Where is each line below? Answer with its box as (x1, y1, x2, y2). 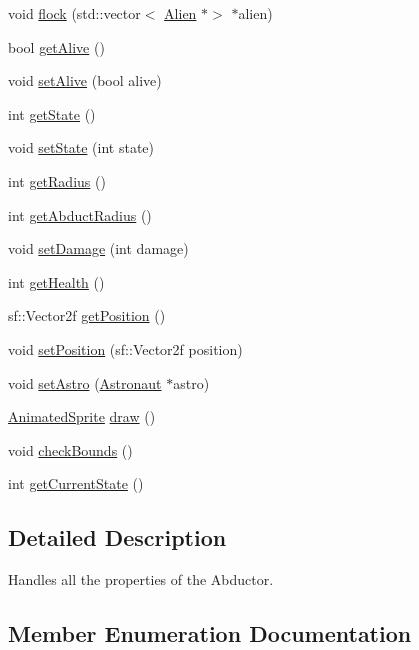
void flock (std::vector (8, 3, 141, 23)
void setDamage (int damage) (8, 238, 189, 259)
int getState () (8, 103, 96, 124)
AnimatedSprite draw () (8, 406, 156, 427)
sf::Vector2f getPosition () (8, 305, 166, 326)
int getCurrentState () (8, 473, 144, 494)
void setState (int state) (8, 137, 154, 158)
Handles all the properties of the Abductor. (8, 569, 274, 590)
